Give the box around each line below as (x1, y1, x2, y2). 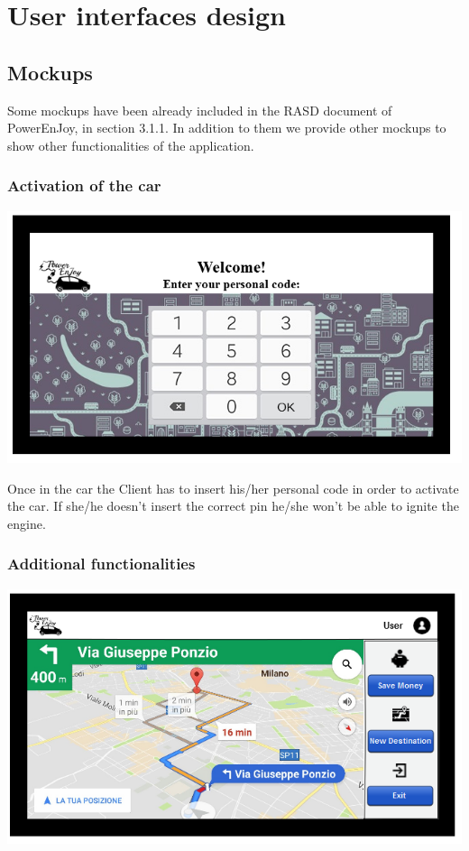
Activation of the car (7, 174, 161, 197)
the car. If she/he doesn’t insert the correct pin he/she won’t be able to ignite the (7, 496, 459, 515)
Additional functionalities (7, 552, 196, 575)
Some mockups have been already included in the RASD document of (7, 100, 392, 119)
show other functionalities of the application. (7, 135, 254, 154)
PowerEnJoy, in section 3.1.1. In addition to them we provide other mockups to (7, 118, 446, 137)
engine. (7, 513, 46, 532)
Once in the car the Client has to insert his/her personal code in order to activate (7, 478, 459, 497)
